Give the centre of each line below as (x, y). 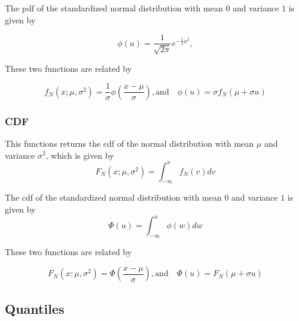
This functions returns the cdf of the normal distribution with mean (129, 143)
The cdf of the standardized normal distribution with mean (113, 197)
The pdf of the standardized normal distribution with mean (114, 8)
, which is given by (80, 155)
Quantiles (35, 308)
